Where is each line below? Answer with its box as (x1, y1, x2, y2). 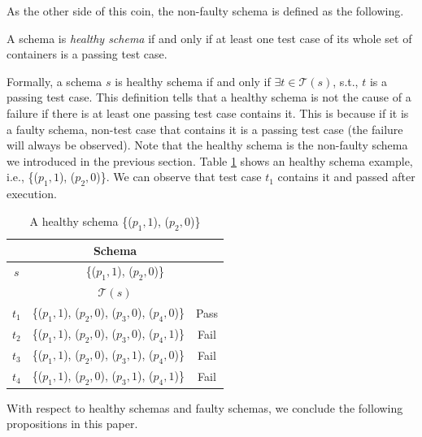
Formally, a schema (7, 72, 102, 89)
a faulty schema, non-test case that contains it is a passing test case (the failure (7, 120, 403, 137)
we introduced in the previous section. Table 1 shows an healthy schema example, (7, 152, 413, 169)
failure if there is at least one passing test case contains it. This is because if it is (7, 104, 409, 121)
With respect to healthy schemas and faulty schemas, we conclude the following (7, 399, 403, 416)
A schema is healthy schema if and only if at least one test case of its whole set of (7, 29, 412, 46)
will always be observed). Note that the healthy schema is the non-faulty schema (7, 136, 408, 154)
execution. (7, 185, 57, 202)
